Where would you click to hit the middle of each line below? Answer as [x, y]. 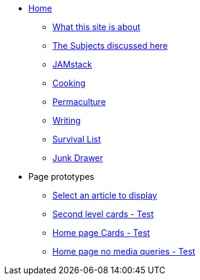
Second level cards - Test [103, 214]
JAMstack [72, 64]
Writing [67, 120]
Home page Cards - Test [101, 233]
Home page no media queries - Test [124, 251]
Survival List [77, 139]
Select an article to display [105, 195]
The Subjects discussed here [110, 46]
